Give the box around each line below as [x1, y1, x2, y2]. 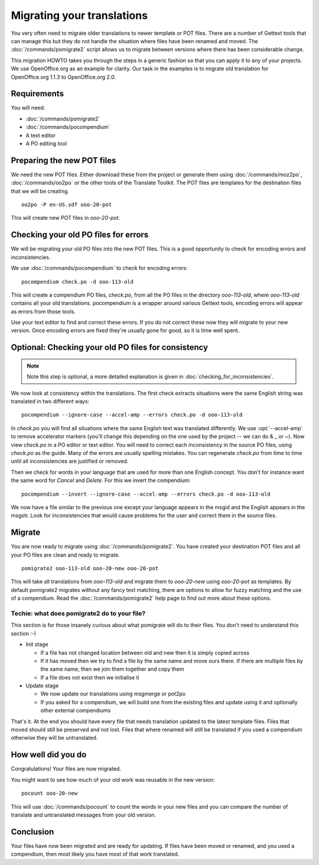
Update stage [25, 682, 59, 690]
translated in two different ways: [11, 398, 90, 405]
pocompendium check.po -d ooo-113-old [21, 278, 134, 285]
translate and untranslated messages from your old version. [11, 811, 157, 818]
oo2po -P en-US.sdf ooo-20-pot [21, 201, 112, 208]
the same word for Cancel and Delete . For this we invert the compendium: [11, 477, 191, 484]
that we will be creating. [11, 187, 69, 194]
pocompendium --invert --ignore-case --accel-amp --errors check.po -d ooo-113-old [21, 490, 271, 497]
